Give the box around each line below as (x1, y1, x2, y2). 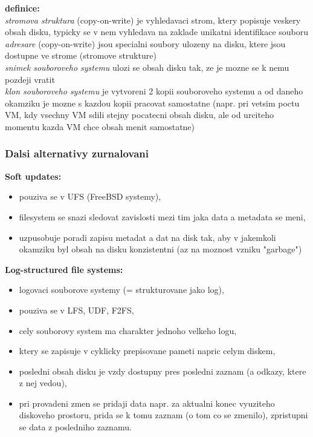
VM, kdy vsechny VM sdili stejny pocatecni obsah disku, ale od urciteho (5, 108, 274, 121)
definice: (5, 2, 40, 14)
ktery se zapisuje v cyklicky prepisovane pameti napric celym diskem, (19, 344, 276, 357)
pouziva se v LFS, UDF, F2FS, (19, 303, 134, 316)
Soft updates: (5, 169, 62, 182)
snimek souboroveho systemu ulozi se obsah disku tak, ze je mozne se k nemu (5, 61, 289, 73)
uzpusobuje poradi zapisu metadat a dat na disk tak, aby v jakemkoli (19, 231, 276, 243)
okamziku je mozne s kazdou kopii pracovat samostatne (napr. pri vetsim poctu (5, 96, 300, 109)
